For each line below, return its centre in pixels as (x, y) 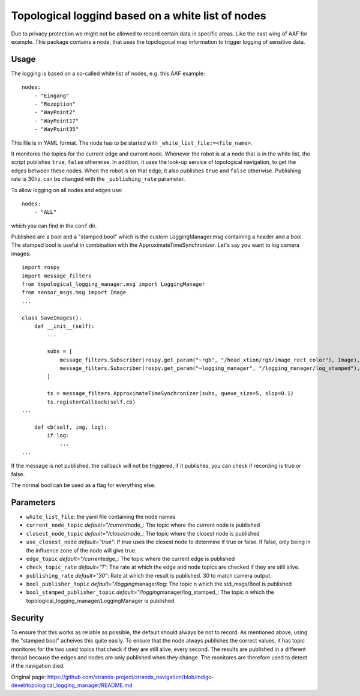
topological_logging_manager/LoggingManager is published (100, 601)
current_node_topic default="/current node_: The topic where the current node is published (143, 525)
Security (28, 618)
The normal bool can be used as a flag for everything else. (83, 485)
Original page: (28, 677)
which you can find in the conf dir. (54, 226)
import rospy (41, 268)
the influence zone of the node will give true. (81, 550)
